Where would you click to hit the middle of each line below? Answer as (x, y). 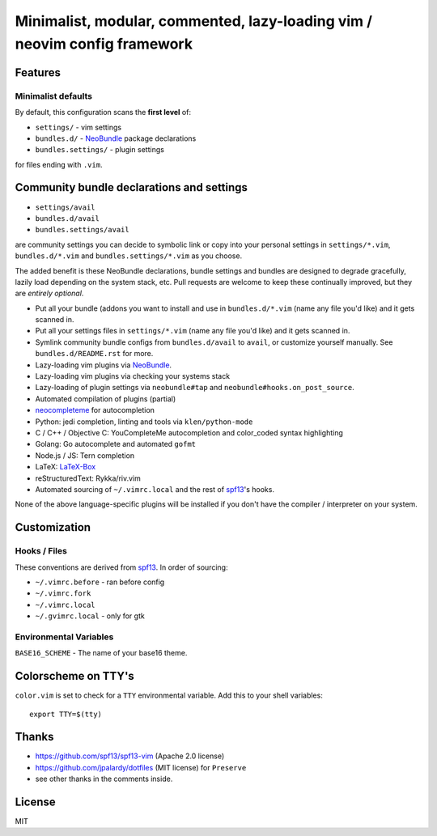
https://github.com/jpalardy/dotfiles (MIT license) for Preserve (141, 767)
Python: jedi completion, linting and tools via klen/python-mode (144, 422)
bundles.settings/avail (82, 230)
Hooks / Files (41, 551)
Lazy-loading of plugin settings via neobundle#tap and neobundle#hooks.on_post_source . (195, 388)
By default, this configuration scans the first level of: (103, 112)
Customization (53, 527)
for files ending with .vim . (59, 164)
